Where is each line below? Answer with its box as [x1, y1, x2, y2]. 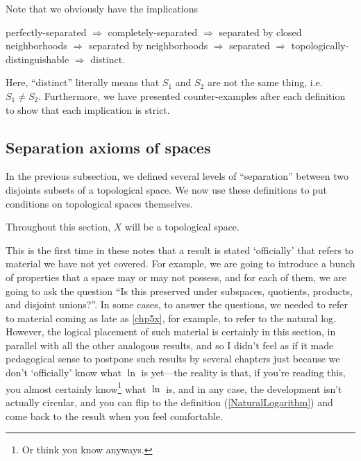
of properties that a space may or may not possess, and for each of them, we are [6, 269, 346, 284]
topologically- [291, 38, 349, 53]
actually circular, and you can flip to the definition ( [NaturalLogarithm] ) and [6, 394, 333, 409]
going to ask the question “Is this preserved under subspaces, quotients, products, [6, 283, 353, 298]
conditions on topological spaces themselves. [6, 196, 193, 210]
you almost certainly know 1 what [6, 379, 146, 396]
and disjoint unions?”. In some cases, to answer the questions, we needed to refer [6, 297, 349, 312]
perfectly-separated [6, 24, 87, 39]
